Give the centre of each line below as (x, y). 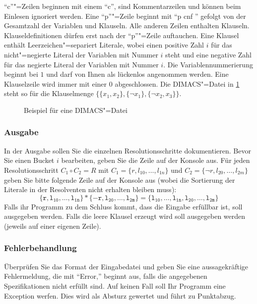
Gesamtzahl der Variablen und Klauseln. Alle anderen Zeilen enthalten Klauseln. (127, 25)
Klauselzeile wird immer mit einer (56, 83)
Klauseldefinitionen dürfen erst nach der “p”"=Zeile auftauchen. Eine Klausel (122, 35)
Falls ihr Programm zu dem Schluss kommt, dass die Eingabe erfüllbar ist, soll (123, 206)
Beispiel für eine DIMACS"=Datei (76, 110)
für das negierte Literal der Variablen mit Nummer (81, 64)
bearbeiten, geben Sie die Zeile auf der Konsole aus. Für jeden (156, 160)
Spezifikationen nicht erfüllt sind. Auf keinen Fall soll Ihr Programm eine (115, 285)
